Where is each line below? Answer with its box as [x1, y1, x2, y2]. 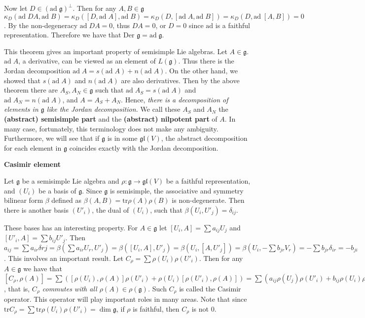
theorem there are [4, 85, 58, 95]
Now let [4, 3, 28, 13]
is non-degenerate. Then [172, 195, 245, 205]
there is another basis [4, 204, 69, 215]
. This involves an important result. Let [4, 253, 124, 263]
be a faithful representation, [166, 175, 251, 186]
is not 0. [191, 303, 217, 314]
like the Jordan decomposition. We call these [46, 104, 181, 114]
